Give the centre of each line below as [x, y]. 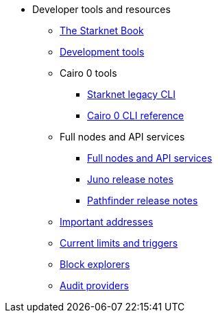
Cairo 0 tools [88, 73]
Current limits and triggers [119, 243]
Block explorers [95, 264]
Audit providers [94, 285]
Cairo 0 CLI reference [136, 115]
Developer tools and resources [101, 9]
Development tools [102, 52]
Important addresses [107, 222]
